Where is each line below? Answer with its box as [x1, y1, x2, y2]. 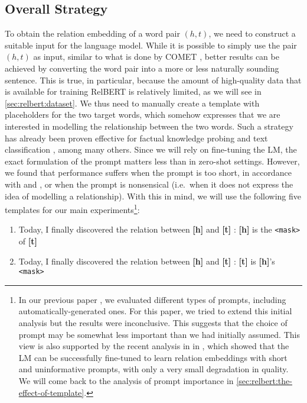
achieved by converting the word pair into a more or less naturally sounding [5, 62, 279, 74]
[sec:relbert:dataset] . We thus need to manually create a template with [5, 96, 260, 109]
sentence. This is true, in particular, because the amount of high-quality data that [5, 73, 302, 86]
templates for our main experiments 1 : [5, 202, 140, 215]
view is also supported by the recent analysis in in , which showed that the [18, 340, 289, 352]
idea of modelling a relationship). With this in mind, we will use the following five [5, 189, 301, 202]
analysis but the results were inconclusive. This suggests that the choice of [18, 317, 288, 329]
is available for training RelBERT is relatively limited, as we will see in [5, 85, 262, 98]
